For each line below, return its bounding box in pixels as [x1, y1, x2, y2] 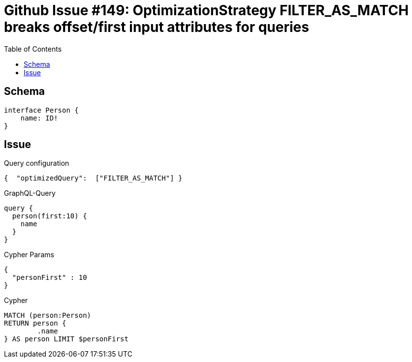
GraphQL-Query [4, 189, 56, 198]
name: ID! [20, 114, 58, 122]
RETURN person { [4, 319, 66, 328]
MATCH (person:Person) [4, 311, 92, 320]
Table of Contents [4, 44, 62, 53]
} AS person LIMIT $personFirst [4, 335, 128, 343]
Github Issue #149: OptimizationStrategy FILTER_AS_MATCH [4, 2, 409, 19]
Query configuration [4, 159, 69, 168]
